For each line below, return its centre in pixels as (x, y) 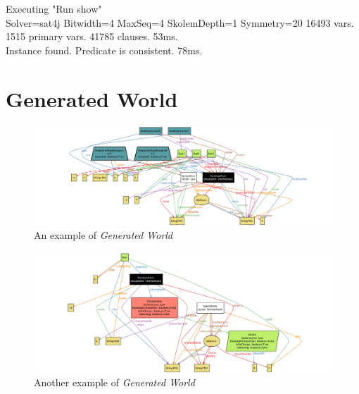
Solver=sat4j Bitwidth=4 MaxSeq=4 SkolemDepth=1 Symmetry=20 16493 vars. (180, 22)
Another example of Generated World (114, 382)
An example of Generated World (103, 235)
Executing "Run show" (54, 8)
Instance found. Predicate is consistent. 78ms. (104, 50)
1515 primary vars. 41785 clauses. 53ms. (92, 36)
